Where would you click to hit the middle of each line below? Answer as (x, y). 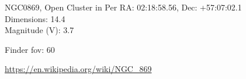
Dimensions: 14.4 (35, 18)
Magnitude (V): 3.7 (39, 30)
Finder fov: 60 (30, 49)
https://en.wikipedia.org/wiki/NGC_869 (78, 69)
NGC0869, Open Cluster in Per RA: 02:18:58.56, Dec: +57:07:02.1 (123, 7)
